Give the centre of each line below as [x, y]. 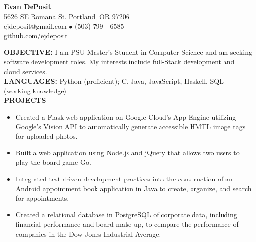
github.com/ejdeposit [36, 35]
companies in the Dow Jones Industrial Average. [88, 233]
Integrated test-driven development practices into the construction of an [124, 178]
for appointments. [42, 198]
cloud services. [26, 71]
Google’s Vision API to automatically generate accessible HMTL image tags [130, 126]
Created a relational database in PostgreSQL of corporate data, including [126, 214]
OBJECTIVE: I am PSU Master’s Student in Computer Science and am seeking [128, 52]
